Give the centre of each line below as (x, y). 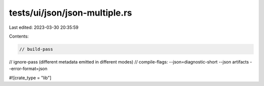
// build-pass (36, 49)
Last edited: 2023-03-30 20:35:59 (44, 27)
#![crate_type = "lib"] (30, 78)
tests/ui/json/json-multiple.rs (70, 13)
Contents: (19, 36)
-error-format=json (28, 69)
